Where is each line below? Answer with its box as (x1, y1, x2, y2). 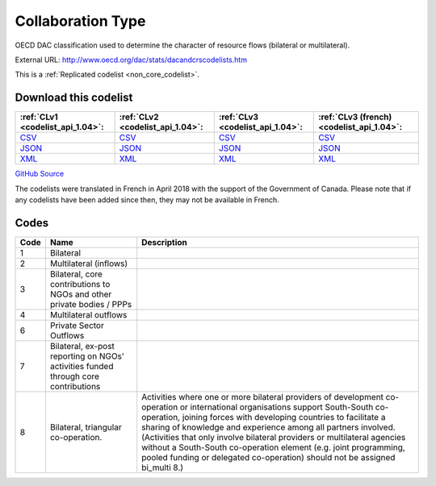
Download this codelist (15, 91, 133, 105)
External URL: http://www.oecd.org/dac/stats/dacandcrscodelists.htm (15, 55, 248, 64)
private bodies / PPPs (49, 298, 132, 309)
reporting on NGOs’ (49, 351, 124, 362)
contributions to (49, 278, 111, 289)
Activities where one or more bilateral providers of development (141, 391, 384, 402)
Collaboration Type (15, 12, 146, 30)
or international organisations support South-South (179, 401, 374, 413)
